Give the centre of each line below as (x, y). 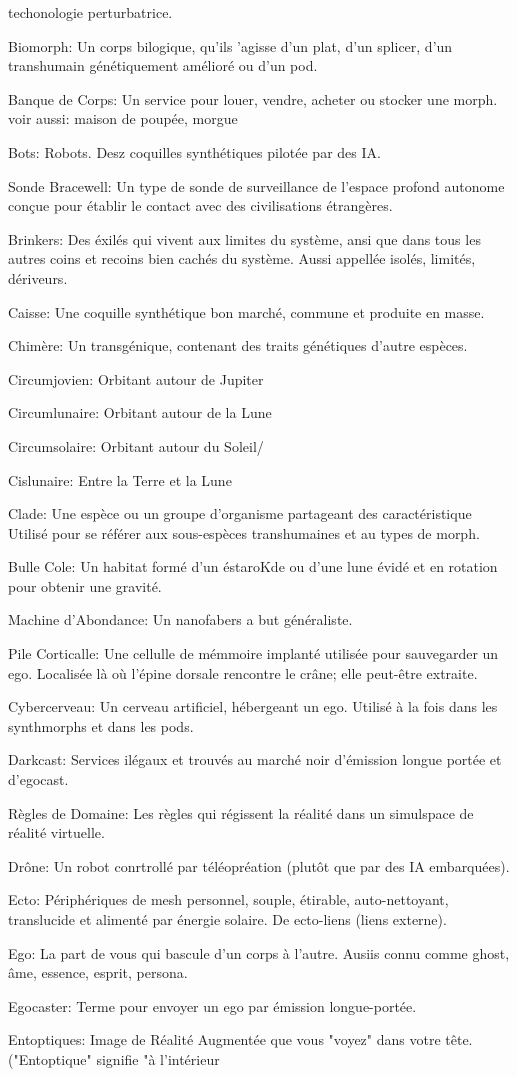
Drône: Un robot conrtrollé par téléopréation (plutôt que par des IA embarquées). (259, 865)
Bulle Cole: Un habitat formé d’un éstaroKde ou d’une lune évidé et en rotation (253, 566)
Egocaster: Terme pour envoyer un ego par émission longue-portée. (212, 1005)
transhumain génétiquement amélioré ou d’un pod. (163, 65)
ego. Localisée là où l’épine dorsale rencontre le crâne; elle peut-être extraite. (243, 672)
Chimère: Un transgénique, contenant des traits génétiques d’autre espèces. (238, 345)
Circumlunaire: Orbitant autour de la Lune (140, 412)
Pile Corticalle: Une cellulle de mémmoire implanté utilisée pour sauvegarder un (253, 653)
